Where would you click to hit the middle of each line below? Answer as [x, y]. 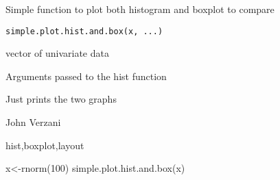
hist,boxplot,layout [45, 145]
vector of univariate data [57, 53]
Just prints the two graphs [61, 99]
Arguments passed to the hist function [86, 76]
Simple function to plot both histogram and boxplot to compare [140, 9]
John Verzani [33, 122]
